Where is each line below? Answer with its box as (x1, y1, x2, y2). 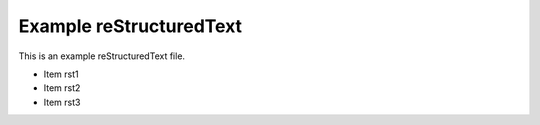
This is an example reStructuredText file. (18, 50, 185, 62)
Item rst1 (43, 68, 79, 80)
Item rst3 (43, 96, 81, 108)
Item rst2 (43, 82, 81, 94)
